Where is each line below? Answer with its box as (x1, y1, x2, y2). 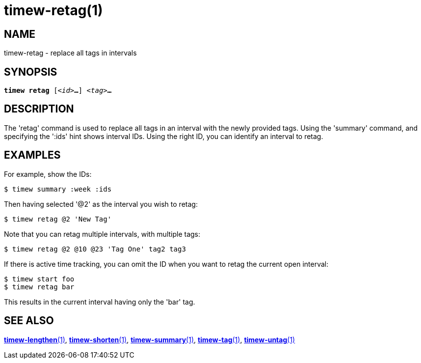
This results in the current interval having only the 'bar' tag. (4, 297, 195, 306)
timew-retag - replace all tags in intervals (4, 49, 137, 57)
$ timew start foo (4, 275, 75, 283)
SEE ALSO (4, 314, 54, 327)
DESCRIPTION (4, 103, 74, 115)
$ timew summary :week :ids (4, 185, 112, 193)
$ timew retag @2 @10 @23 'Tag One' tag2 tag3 (4, 245, 186, 253)
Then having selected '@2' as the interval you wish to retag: (4, 199, 198, 208)
